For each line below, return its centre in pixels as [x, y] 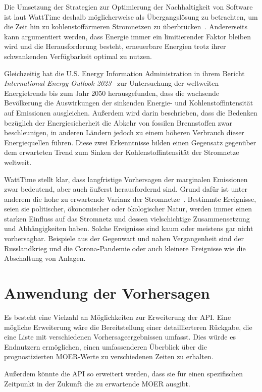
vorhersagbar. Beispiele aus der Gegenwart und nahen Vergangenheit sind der [124, 238]
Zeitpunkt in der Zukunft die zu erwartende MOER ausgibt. [97, 383]
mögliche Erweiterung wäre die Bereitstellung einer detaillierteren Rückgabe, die [128, 327]
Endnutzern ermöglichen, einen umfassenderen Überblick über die [106, 346]
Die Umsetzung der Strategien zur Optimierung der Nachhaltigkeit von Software [128, 7]
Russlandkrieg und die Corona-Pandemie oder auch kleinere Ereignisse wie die [125, 248]
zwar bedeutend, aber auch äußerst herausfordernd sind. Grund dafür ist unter [126, 189]
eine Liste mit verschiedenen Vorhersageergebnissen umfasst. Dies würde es [120, 337]
